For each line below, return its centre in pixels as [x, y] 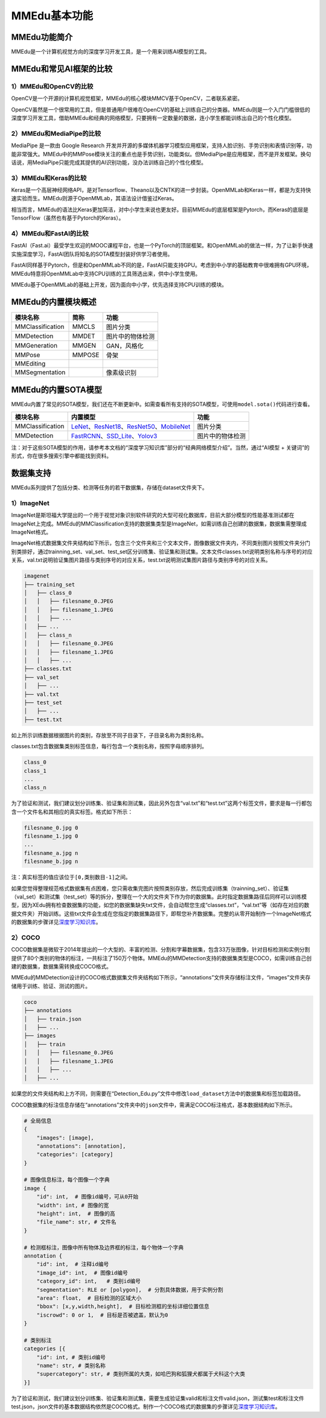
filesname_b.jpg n [51, 862]
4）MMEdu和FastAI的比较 [50, 234]
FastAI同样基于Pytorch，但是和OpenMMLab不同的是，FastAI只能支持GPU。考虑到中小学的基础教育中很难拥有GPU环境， [161, 265]
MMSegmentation [40, 372]
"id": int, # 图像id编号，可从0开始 [88, 1197]
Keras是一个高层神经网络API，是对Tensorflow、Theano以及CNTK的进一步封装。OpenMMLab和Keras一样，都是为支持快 [161, 190]
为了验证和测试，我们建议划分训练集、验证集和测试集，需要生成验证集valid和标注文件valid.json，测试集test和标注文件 [158, 1398]
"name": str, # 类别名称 [71, 1366]
